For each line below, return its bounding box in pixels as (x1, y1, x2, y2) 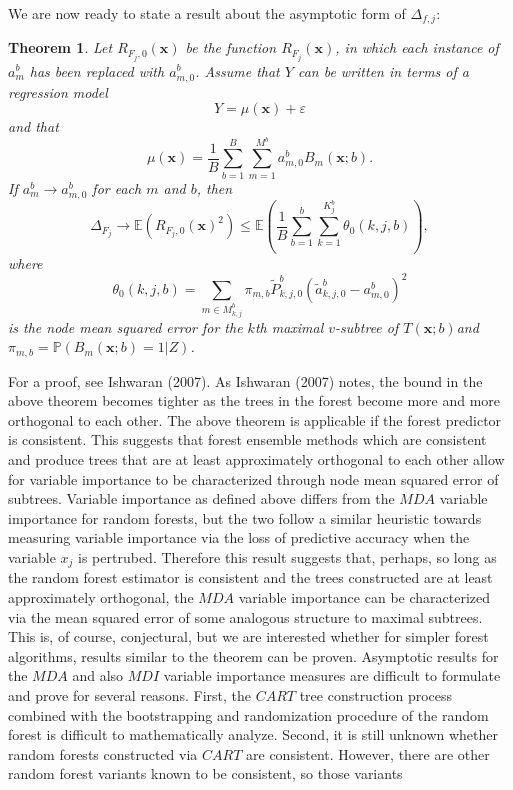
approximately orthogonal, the (8, 586, 194, 607)
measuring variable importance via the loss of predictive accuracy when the (8, 527, 470, 548)
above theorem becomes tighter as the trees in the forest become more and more (8, 390, 501, 411)
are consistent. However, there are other (246, 743, 490, 764)
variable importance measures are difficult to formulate (163, 665, 501, 686)
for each (92, 177, 142, 198)
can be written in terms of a (297, 60, 469, 81)
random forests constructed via (8, 743, 198, 764)
